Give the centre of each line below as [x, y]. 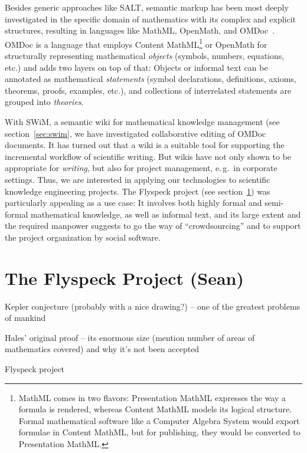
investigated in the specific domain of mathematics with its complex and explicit [151, 19]
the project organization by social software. [83, 237]
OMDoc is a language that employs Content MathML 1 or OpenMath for [136, 43]
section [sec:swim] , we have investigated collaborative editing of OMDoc [135, 133]
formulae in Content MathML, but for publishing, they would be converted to [159, 432]
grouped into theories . [44, 102]
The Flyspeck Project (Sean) [124, 278]
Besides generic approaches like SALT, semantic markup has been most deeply [147, 7]
